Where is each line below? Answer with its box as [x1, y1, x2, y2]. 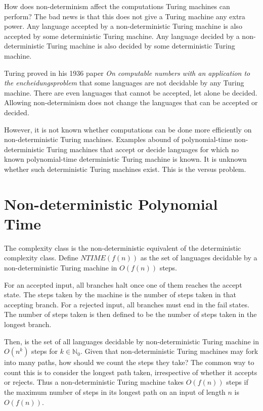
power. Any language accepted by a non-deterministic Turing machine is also [4, 21, 242, 31]
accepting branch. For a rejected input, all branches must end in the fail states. [4, 299, 249, 309]
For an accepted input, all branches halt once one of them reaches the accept [4, 279, 242, 290]
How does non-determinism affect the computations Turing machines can [4, 1, 230, 11]
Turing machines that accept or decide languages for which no [47, 144, 239, 154]
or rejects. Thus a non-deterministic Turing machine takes [4, 377, 184, 387]
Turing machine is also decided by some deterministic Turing [47, 40, 235, 51]
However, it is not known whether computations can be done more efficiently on [4, 124, 252, 134]
